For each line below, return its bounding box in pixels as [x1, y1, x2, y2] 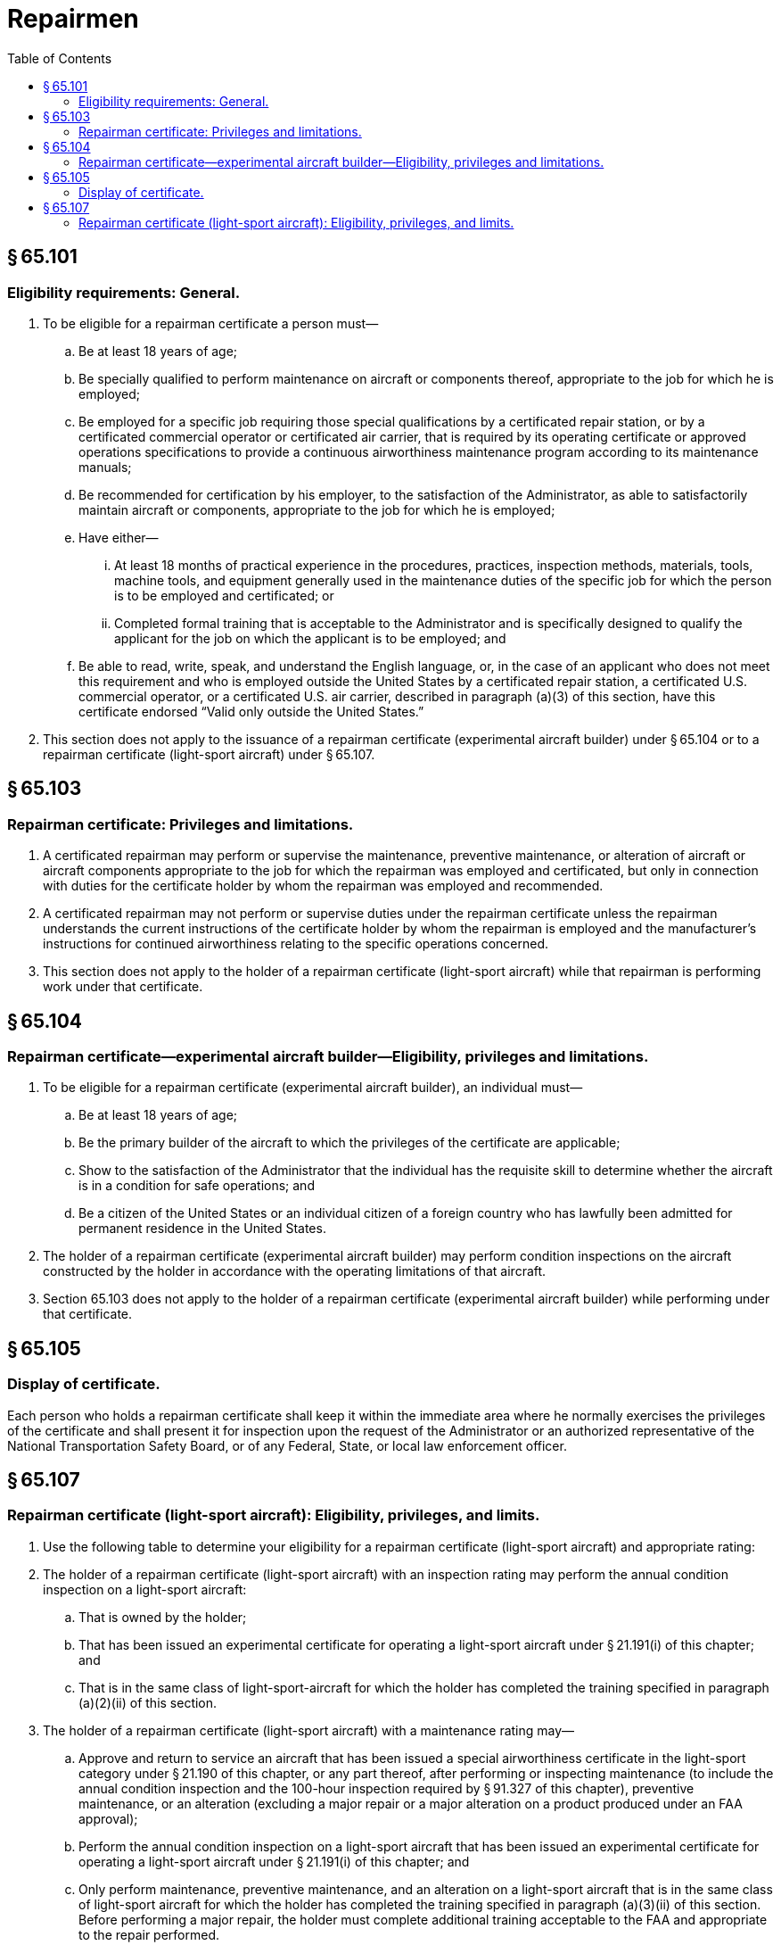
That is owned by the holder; [78, 1609, 247, 1625]
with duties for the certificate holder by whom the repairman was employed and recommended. [43, 878, 604, 894]
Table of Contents [7, 50, 112, 66]
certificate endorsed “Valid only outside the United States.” [78, 703, 424, 719]
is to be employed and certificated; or [114, 587, 334, 603]
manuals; [78, 459, 132, 475]
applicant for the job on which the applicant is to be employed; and [114, 630, 506, 646]
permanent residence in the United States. [78, 1221, 326, 1237]
